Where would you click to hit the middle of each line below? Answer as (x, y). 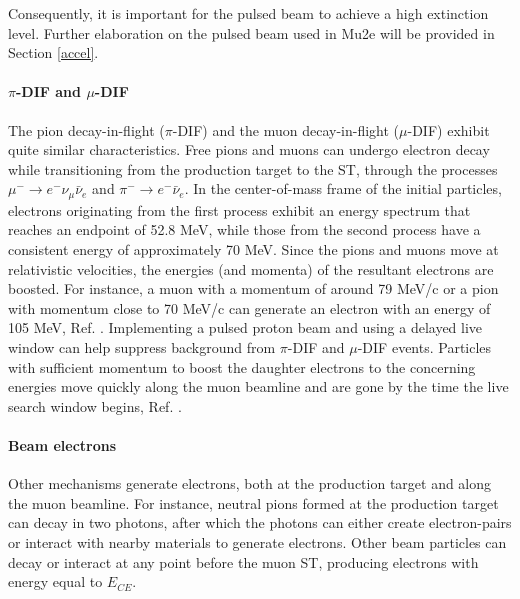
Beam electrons (62, 444)
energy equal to (55, 581)
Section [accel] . (53, 52)
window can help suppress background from (142, 346)
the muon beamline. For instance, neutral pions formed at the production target (253, 502)
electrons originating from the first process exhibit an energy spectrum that (239, 209)
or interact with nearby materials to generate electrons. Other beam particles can (257, 541)
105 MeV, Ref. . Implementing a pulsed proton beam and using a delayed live (245, 327)
